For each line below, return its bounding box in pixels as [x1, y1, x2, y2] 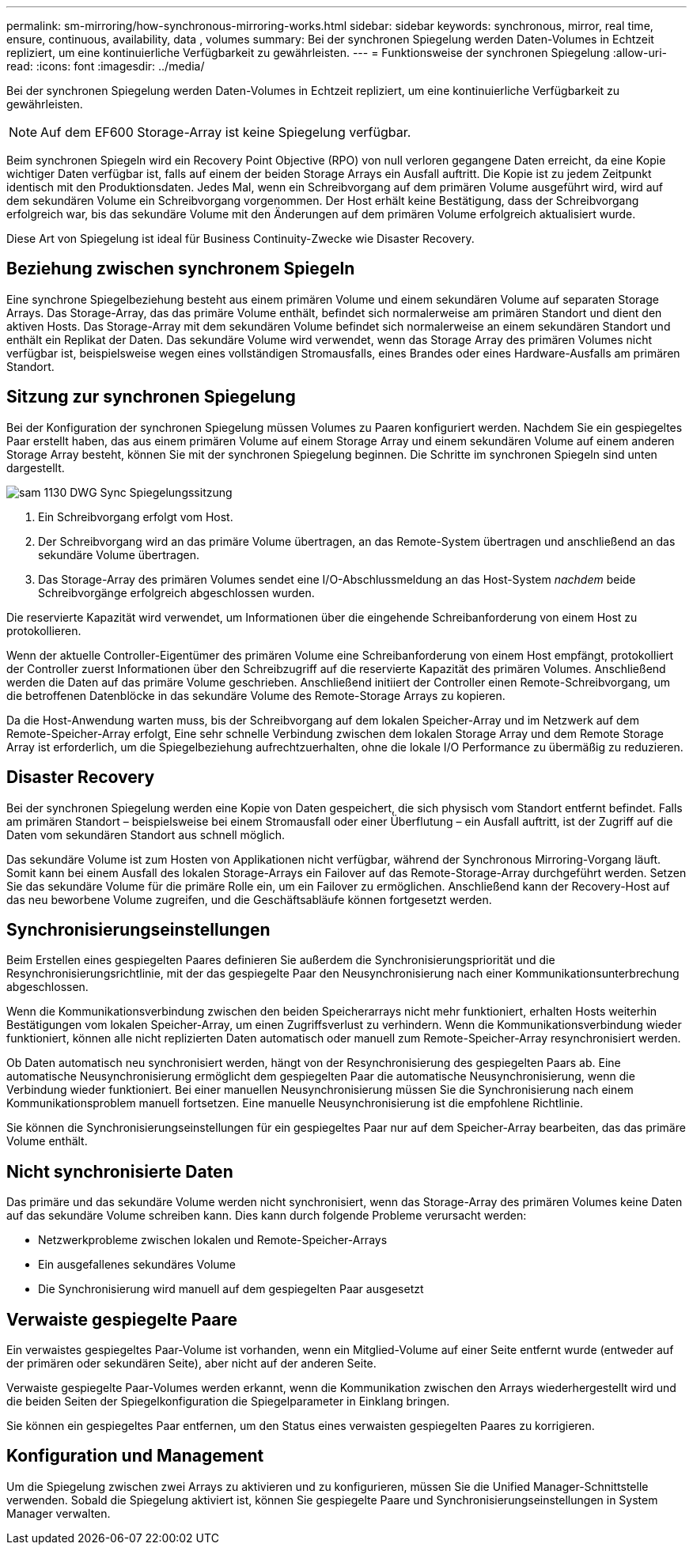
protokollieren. [6, 623, 81, 637]
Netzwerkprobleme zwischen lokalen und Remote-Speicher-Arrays [38, 1233, 388, 1247]
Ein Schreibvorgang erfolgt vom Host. [38, 509, 233, 524]
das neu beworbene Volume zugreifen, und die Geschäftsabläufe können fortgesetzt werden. [6, 892, 492, 906]
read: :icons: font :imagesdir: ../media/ [6, 59, 205, 73]
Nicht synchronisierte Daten [6, 1161, 233, 1182]
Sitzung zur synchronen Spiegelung [6, 387, 296, 407]
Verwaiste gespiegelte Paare [6, 1309, 238, 1330]
